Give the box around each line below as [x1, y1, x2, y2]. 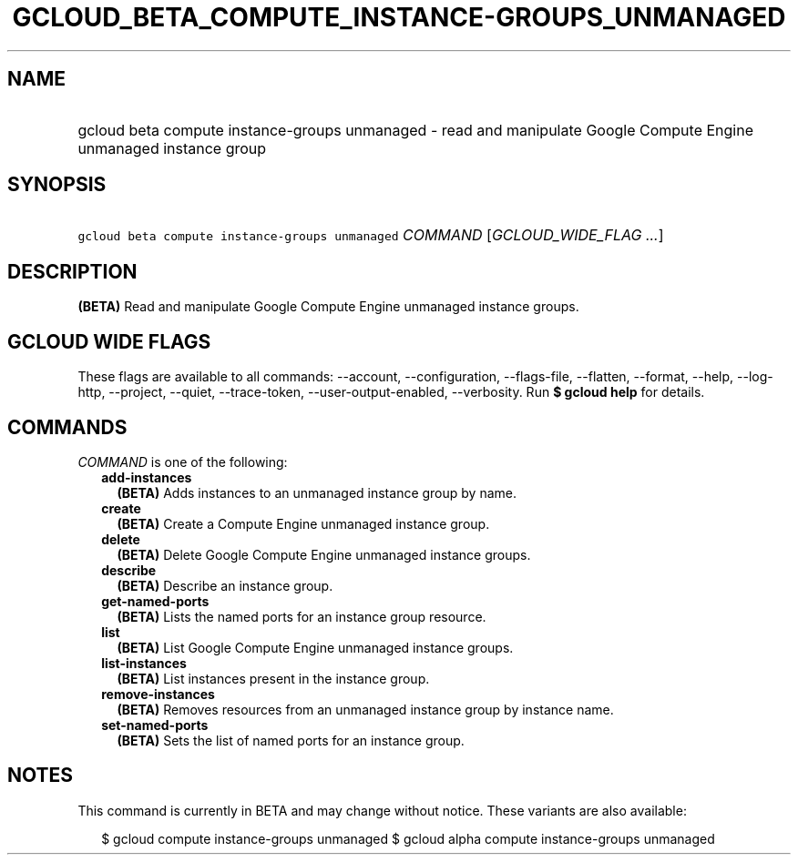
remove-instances [101, 685, 215, 702]
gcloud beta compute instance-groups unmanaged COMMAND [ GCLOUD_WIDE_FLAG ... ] [77, 226, 664, 245]
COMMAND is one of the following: [77, 453, 288, 470]
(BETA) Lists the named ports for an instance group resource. [117, 608, 486, 624]
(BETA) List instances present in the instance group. [117, 670, 430, 686]
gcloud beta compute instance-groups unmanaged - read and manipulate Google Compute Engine [77, 120, 754, 139]
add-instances [101, 469, 192, 485]
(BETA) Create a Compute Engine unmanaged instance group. [117, 515, 490, 532]
